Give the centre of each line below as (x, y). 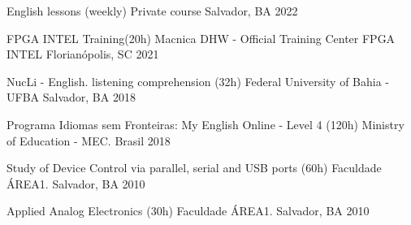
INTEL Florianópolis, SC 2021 (83, 54)
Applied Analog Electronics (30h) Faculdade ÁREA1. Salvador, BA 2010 (188, 211)
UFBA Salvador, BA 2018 (71, 97)
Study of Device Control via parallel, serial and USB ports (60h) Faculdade (194, 168)
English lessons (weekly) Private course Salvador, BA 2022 (152, 11)
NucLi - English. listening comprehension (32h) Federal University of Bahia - (198, 81)
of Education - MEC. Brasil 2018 (89, 140)
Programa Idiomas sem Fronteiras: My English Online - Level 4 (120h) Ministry (205, 124)
